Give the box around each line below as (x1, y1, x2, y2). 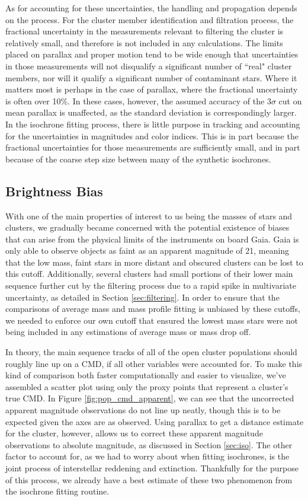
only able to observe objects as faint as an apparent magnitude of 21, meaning (5, 244, 290, 257)
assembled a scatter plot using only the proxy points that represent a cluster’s (5, 380, 288, 392)
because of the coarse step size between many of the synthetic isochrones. (5, 152, 271, 165)
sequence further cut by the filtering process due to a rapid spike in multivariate (5, 279, 296, 292)
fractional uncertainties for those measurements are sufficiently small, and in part (5, 141, 300, 154)
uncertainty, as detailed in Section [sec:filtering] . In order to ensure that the (5, 291, 280, 303)
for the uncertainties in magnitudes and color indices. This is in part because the (5, 129, 299, 142)
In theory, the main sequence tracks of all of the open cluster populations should (5, 346, 297, 358)
